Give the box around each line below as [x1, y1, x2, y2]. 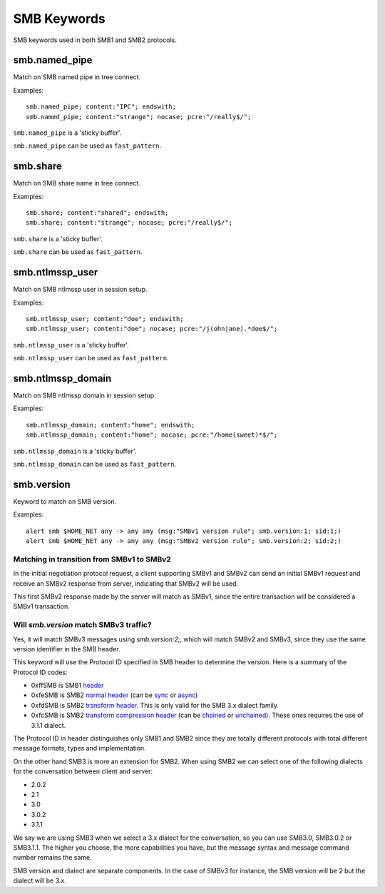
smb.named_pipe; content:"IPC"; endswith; [26, 103, 177, 111]
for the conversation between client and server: [13, 767, 153, 776]
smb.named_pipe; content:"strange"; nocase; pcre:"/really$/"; [26, 113, 252, 121]
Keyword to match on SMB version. [13, 497, 117, 506]
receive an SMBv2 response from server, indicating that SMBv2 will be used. [13, 579, 239, 588]
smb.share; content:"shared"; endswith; [26, 209, 169, 217]
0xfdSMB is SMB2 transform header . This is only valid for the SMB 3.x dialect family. [31, 701, 279, 709]
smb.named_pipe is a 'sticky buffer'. [13, 128, 122, 137]
